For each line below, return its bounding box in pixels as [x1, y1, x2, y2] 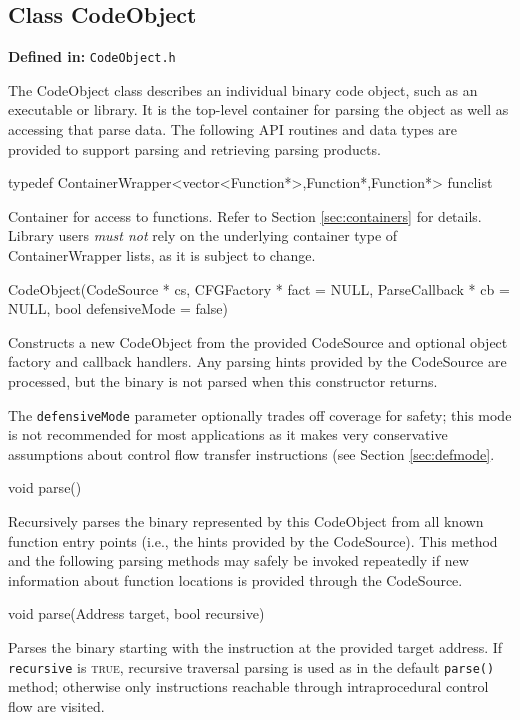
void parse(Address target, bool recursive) [8, 603, 265, 624]
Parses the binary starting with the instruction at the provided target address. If [8, 636, 503, 657]
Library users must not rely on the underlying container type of [8, 225, 398, 246]
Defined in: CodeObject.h [8, 46, 176, 67]
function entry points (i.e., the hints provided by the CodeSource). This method [8, 530, 498, 551]
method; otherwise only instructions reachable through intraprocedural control [8, 676, 489, 697]
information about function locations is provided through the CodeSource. [8, 569, 463, 590]
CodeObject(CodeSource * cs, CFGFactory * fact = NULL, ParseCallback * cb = [8, 278, 510, 299]
